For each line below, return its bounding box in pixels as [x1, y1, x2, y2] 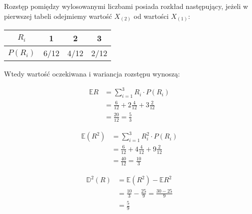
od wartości [133, 10, 169, 21]
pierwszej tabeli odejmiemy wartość [4, 10, 112, 21]
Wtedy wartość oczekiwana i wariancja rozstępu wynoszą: [4, 69, 180, 79]
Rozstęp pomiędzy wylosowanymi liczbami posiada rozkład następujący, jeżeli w [4, 1, 249, 11]
